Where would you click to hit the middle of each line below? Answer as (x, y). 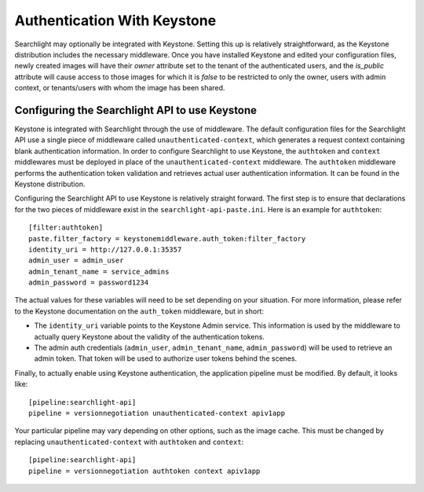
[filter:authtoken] (66, 228)
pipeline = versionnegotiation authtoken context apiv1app (144, 471)
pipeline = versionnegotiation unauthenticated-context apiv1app (157, 413)
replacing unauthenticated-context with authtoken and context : (129, 442)
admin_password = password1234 (89, 283)
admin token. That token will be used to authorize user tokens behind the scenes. (166, 358)
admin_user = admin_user (76, 261)
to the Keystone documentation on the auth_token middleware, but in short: (139, 311)
